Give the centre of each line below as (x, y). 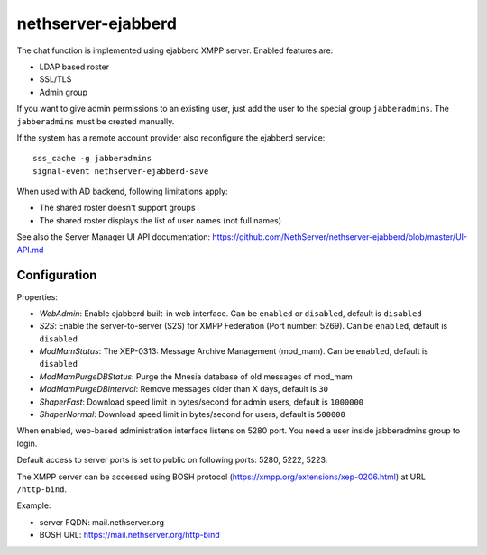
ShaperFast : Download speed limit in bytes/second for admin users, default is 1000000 (202, 402)
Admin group (63, 92)
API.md (30, 250)
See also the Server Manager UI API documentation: (114, 237)
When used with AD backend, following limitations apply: (123, 191)
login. (27, 443)
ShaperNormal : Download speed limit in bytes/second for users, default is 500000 (193, 414)
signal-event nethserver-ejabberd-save (121, 171)
